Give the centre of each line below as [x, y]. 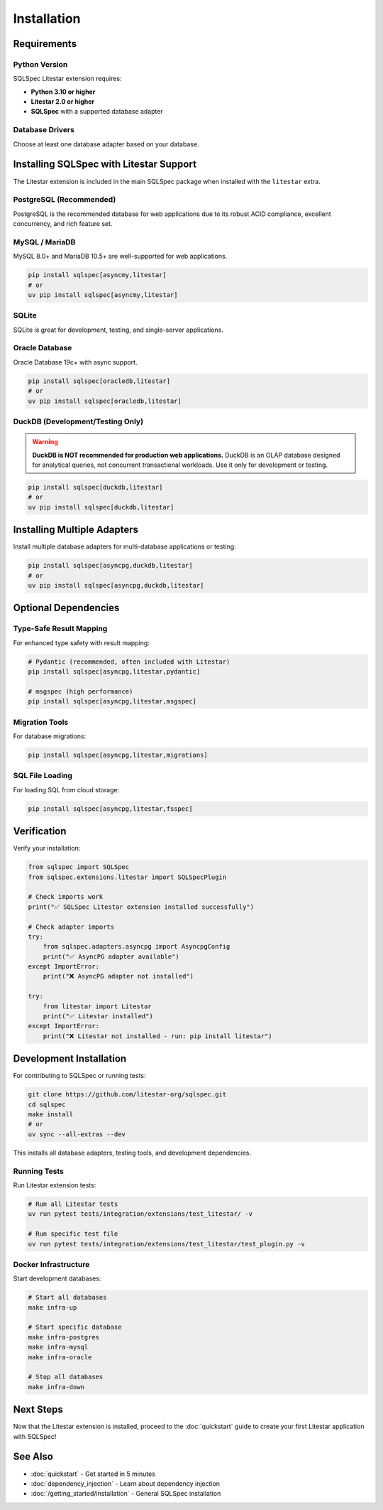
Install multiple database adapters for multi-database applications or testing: [125, 546]
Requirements [45, 44]
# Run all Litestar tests [73, 1204]
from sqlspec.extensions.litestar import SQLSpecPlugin [127, 877]
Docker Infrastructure [51, 1264]
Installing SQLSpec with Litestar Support [105, 165]
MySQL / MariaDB [44, 242]
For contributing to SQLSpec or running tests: [79, 1076]
